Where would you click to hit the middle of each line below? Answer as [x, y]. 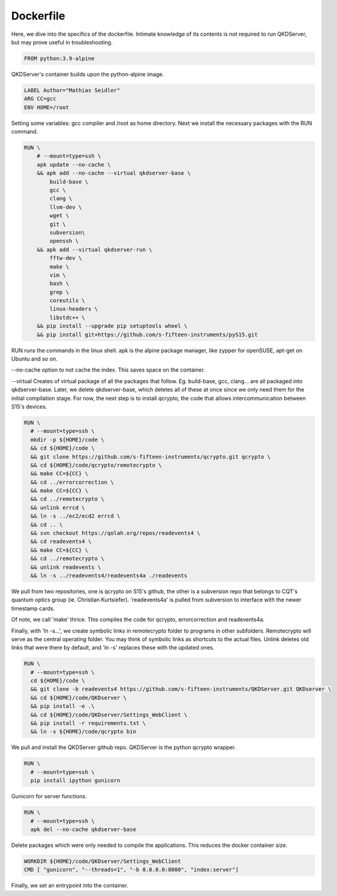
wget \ [59, 216]
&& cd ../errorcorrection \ [72, 482]
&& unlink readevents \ [66, 567]
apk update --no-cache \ [74, 165]
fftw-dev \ [66, 258]
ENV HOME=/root [46, 107]
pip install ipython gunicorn [76, 781]
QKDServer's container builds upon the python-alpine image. [87, 74]
